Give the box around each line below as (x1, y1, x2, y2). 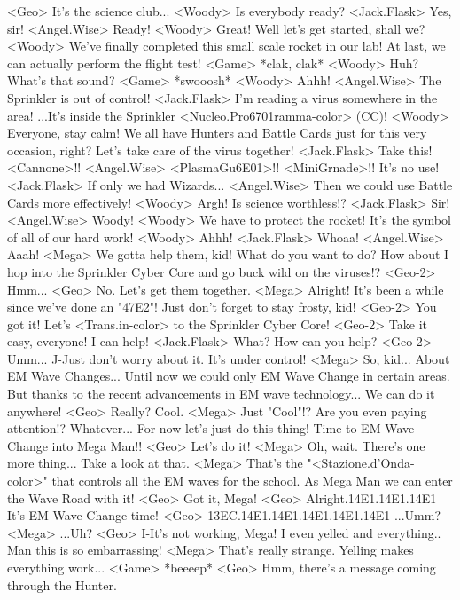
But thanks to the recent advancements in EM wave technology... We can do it (7, 384, 435, 403)
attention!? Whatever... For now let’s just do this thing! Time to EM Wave (7, 419, 415, 438)
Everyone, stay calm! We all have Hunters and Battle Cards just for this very (7, 123, 427, 142)
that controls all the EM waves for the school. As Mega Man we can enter (51, 471, 453, 490)
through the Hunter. (7, 575, 117, 594)
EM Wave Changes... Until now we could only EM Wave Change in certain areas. (7, 367, 450, 385)
